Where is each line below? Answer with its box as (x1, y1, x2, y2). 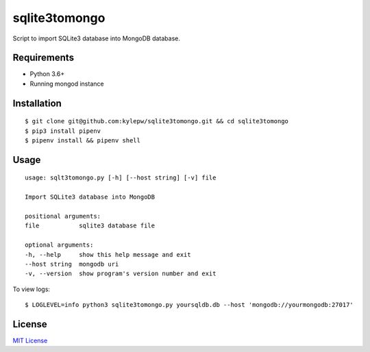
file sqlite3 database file (25, 222, 156, 229)
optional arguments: (25, 241, 94, 249)
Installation (12, 97, 62, 109)
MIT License (12, 336, 48, 345)
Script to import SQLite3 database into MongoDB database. (12, 34, 181, 42)
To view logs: (12, 285, 51, 293)
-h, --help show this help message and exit (25, 251, 191, 258)
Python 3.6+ (29, 70, 65, 78)
